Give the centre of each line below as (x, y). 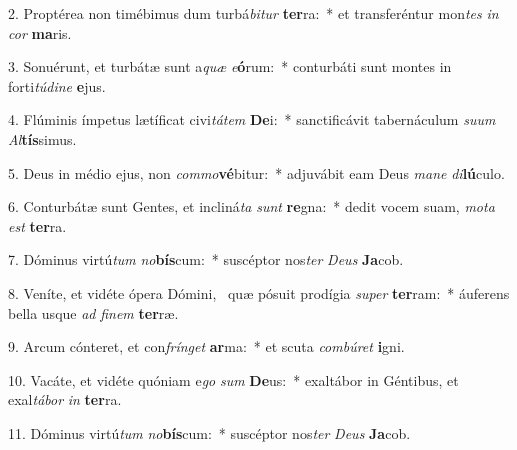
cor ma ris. (40, 32)
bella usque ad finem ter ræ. (93, 312)
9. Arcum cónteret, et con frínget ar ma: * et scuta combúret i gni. (206, 346)
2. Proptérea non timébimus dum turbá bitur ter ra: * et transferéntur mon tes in (253, 13)
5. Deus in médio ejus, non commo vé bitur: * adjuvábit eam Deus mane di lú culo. (256, 172)
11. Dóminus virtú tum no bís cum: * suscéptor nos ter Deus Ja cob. (209, 432)
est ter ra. (37, 225)
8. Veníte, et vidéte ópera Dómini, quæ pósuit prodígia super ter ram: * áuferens (259, 292)
